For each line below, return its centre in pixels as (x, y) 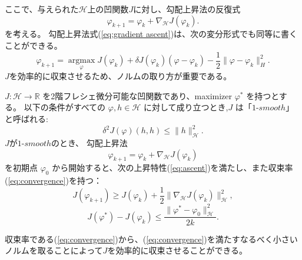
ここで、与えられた (42, 9)
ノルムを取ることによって (54, 250)
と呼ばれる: (26, 119)
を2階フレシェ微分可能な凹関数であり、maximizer (137, 95)
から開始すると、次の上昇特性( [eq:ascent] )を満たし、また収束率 (172, 168)
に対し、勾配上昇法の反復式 (187, 9)
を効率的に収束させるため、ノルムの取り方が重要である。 (120, 76)
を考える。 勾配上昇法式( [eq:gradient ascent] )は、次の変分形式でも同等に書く (151, 34)
